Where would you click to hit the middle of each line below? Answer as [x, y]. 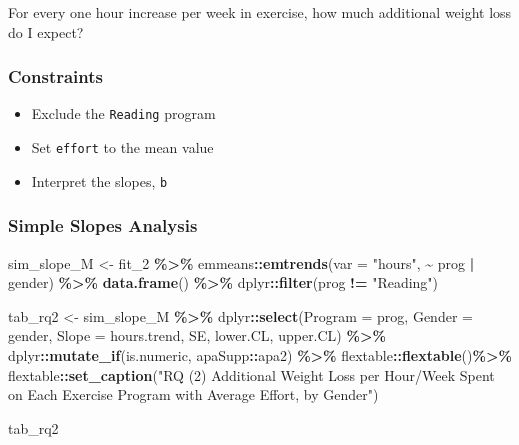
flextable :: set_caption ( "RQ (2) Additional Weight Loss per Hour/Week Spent [251, 374]
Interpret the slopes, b [99, 180]
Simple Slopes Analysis [103, 225]
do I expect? [46, 31]
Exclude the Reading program [123, 113]
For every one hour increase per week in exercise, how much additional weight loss [260, 12]
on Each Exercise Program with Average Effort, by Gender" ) [193, 394]
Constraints [55, 76]
